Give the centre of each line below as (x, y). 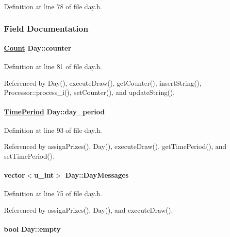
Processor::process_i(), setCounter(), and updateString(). (89, 92)
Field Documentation (46, 28)
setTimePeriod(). (29, 156)
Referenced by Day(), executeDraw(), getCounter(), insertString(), (103, 82)
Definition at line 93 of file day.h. (53, 130)
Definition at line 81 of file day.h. (53, 66)
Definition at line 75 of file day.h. (53, 193)
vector (15, 175)
